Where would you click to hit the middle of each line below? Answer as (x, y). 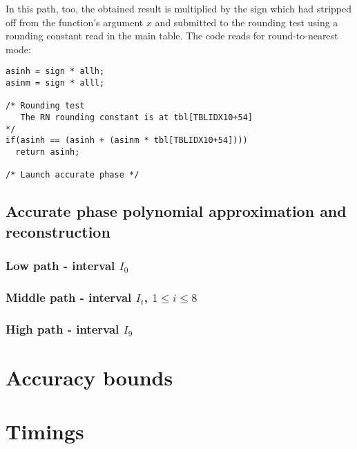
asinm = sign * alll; (55, 83)
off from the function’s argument (75, 22)
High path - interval (62, 328)
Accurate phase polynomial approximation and (176, 211)
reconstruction (58, 231)
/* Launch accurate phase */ (73, 175)
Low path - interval (60, 266)
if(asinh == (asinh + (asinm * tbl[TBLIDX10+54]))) (127, 141)
